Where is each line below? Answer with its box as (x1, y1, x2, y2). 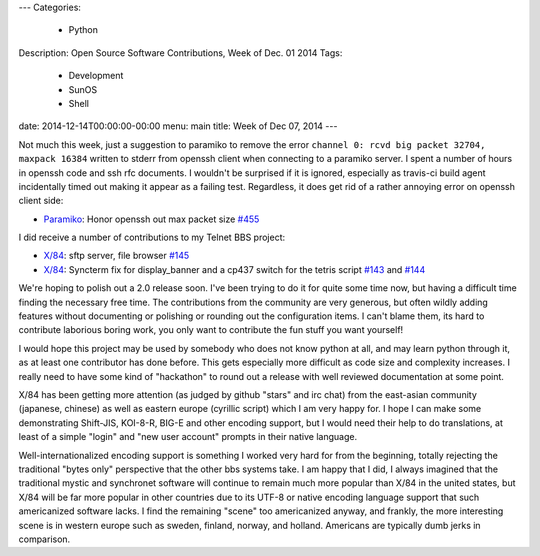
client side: (18, 195, 64, 207)
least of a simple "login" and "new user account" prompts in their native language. (18, 431, 358, 443)
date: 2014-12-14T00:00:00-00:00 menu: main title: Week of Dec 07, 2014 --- (18, 120, 338, 132)
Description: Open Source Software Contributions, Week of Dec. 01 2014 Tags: (18, 46, 343, 59)
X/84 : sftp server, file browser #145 (43, 250, 190, 262)
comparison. (18, 533, 71, 545)
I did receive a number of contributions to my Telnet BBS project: (18, 231, 286, 244)
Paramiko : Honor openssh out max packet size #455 (43, 213, 260, 225)
